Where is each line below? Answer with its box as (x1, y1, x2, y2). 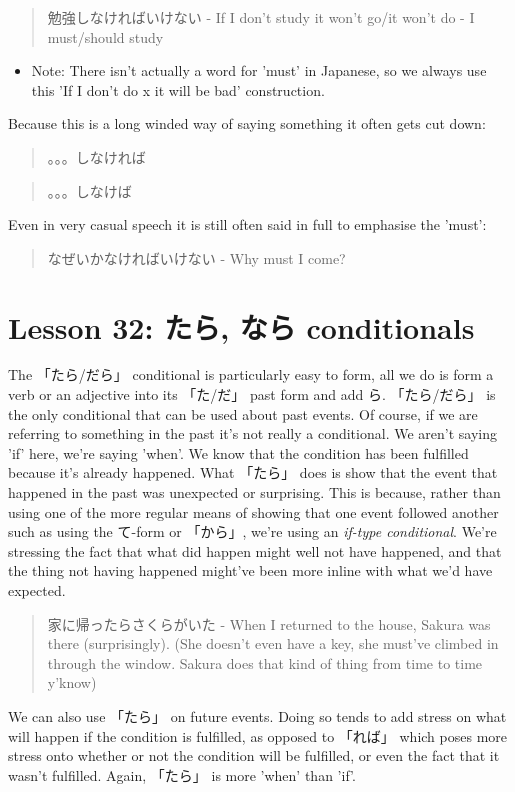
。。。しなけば (47, 180, 132, 201)
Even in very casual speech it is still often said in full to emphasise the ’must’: (8, 214, 487, 235)
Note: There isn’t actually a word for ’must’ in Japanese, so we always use (31, 60, 487, 81)
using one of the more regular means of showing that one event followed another (8, 501, 499, 522)
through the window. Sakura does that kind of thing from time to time (47, 652, 483, 673)
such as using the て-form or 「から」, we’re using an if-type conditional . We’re (8, 521, 497, 542)
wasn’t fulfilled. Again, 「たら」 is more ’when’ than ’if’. (8, 764, 356, 785)
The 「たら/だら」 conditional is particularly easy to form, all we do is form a (8, 364, 494, 385)
